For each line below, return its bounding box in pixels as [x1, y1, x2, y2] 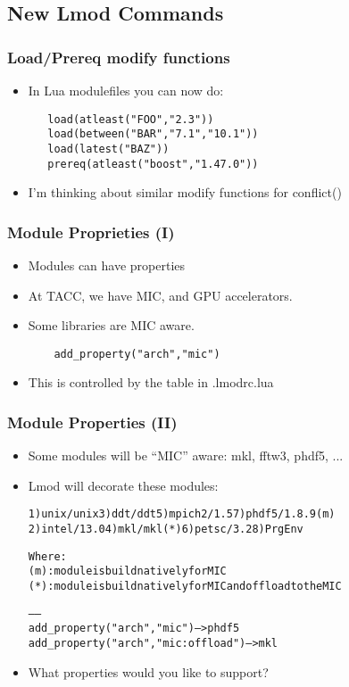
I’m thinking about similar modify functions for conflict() [28, 183, 342, 202]
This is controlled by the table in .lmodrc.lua [28, 373, 274, 392]
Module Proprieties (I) [7, 220, 175, 243]
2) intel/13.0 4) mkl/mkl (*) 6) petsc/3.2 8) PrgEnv [28, 523, 303, 536]
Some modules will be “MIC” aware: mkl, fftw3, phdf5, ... [28, 446, 344, 465]
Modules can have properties [28, 256, 186, 275]
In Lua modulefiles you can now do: [28, 81, 224, 99]
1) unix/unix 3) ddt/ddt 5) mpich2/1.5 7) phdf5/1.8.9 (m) [28, 508, 336, 521]
